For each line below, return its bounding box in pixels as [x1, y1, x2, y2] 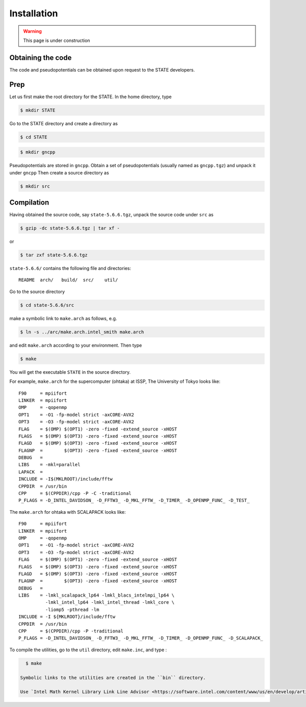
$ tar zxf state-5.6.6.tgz [20, 252, 88, 258]
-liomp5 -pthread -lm [45, 606, 99, 612]
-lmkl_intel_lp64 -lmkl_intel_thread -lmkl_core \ [45, 600, 174, 605]
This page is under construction [23, 37, 90, 43]
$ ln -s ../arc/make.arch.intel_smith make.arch [20, 329, 144, 335]
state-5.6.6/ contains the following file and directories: [9, 265, 132, 271]
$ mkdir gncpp [20, 149, 56, 155]
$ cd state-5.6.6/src [20, 302, 74, 308]
